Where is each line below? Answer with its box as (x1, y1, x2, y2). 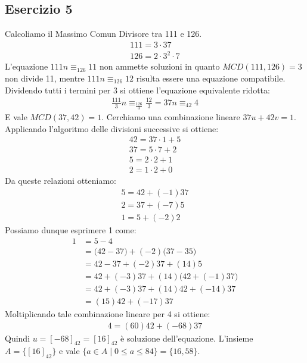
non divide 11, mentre (5, 71, 85, 84)
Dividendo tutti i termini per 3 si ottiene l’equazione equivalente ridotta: (5, 83, 270, 96)
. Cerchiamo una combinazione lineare (101, 111, 240, 123)
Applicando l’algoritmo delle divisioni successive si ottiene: (5, 122, 219, 134)
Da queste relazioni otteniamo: (5, 174, 116, 187)
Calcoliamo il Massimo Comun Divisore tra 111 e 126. (5, 27, 202, 40)
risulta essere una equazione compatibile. (136, 71, 286, 84)
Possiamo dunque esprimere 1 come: (5, 224, 137, 236)
